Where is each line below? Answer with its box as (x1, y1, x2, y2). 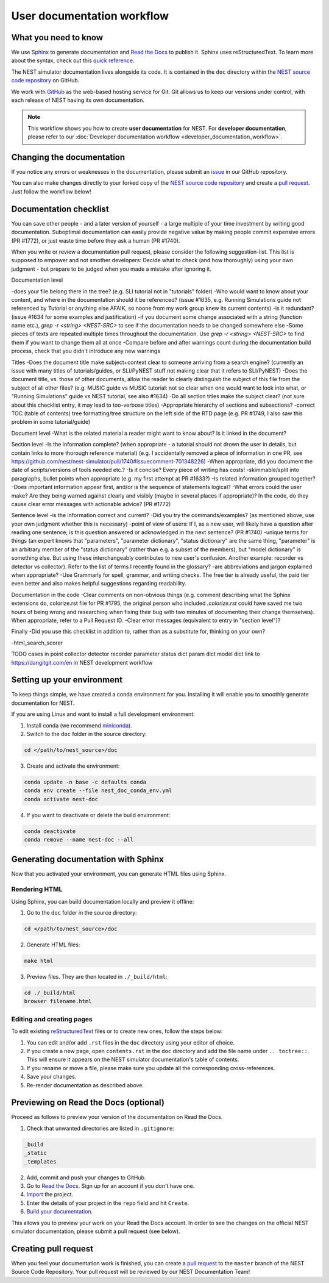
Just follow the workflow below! (11, 188, 91, 195)
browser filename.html (24, 998, 92, 1005)
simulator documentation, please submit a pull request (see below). (11, 1228, 180, 1235)
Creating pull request (11, 1243, 94, 1254)
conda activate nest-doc (24, 796, 99, 802)
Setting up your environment (11, 674, 123, 685)
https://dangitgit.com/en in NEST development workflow (11, 659, 153, 666)
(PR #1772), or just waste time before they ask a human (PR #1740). (11, 237, 180, 244)
